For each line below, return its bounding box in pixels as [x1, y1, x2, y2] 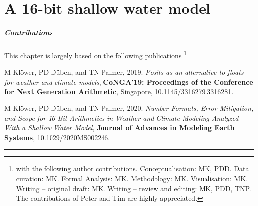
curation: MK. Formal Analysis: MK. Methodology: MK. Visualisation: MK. [16, 173, 248, 183]
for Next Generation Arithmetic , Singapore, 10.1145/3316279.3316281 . [4, 86, 234, 97]
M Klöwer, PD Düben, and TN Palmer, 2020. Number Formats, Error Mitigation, [4, 103, 254, 113]
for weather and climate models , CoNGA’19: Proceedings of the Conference [4, 76, 253, 87]
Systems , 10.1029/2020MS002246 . [4, 132, 110, 142]
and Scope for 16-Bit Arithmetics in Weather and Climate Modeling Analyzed [4, 112, 239, 123]
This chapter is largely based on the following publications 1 [4, 49, 187, 60]
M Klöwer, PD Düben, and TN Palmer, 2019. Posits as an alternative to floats [4, 67, 244, 77]
